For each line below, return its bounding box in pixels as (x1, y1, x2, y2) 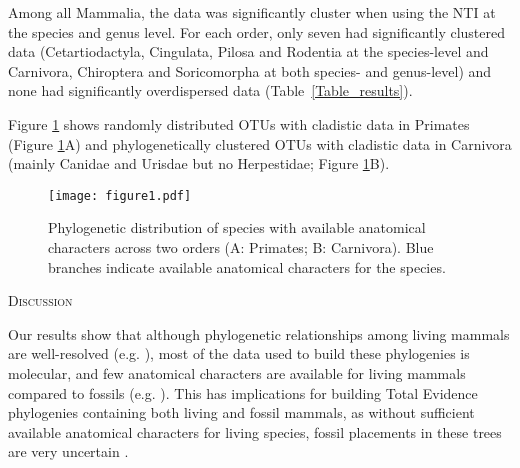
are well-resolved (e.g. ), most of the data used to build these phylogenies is (8, 343, 470, 364)
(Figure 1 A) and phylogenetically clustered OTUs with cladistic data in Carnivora (8, 133, 512, 154)
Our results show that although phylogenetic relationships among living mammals (8, 323, 510, 344)
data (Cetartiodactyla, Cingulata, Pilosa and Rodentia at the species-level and (8, 41, 489, 62)
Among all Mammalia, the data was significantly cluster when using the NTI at (8, 2, 496, 22)
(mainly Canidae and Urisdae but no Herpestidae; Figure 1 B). (8, 153, 390, 174)
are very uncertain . (8, 441, 129, 462)
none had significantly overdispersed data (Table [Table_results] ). (8, 80, 413, 101)
